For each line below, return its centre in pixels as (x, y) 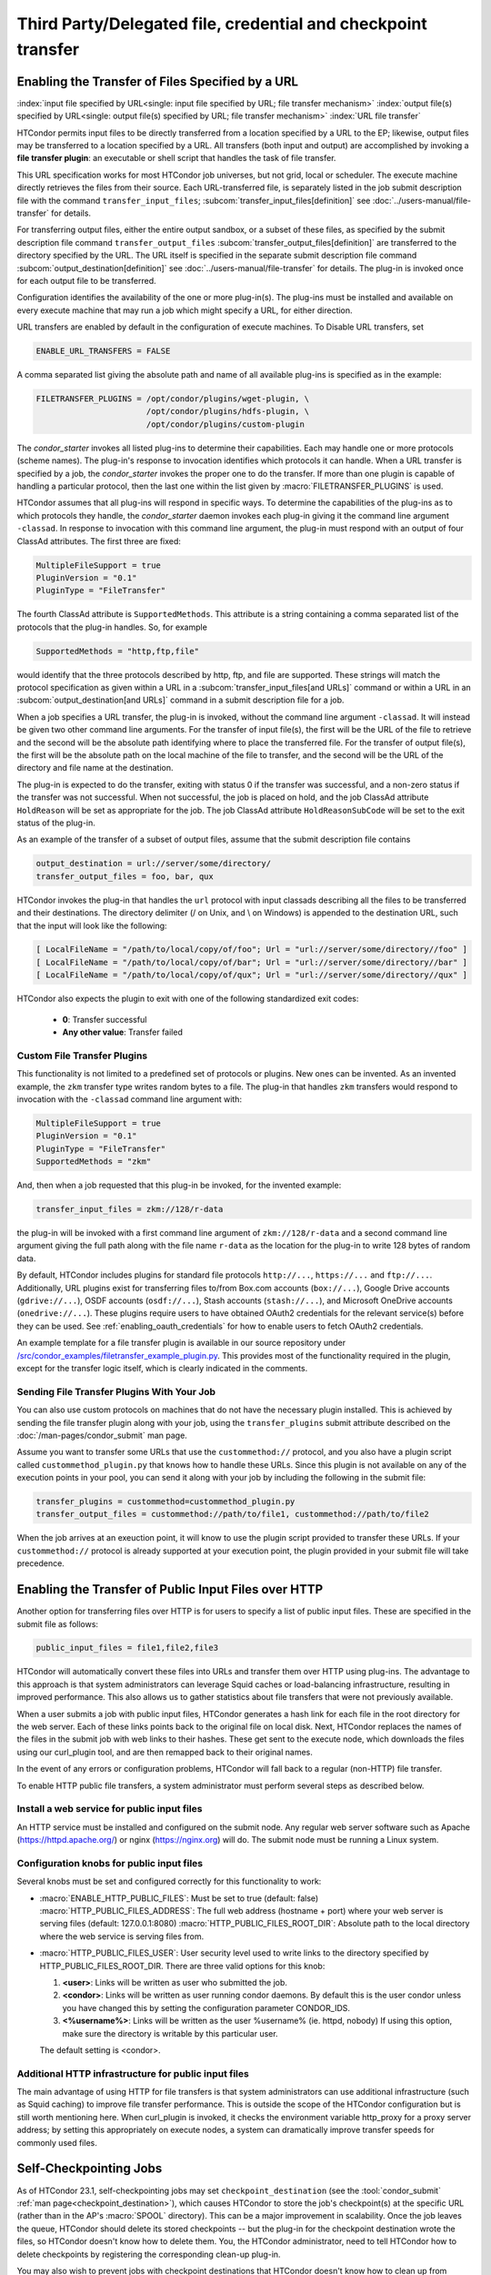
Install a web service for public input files (110, 1809)
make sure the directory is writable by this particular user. (170, 2033)
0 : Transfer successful (105, 1019)
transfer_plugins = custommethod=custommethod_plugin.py (165, 1502)
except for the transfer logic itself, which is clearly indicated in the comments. (162, 1368)
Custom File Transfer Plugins (82, 1056)
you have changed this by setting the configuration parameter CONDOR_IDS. (206, 2007)
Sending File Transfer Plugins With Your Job (116, 1391)
